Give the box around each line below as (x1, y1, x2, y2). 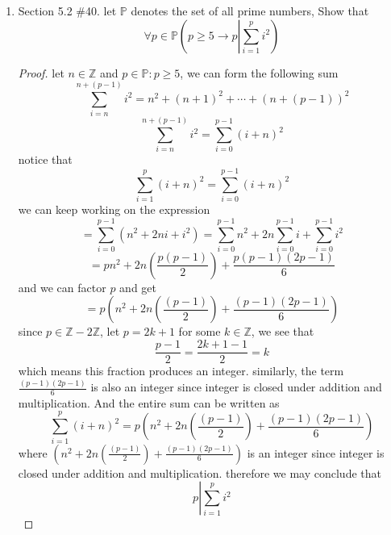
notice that (18, 151, 73, 168)
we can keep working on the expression (18, 201, 210, 218)
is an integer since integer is (247, 444, 385, 461)
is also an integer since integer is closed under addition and (90, 378, 382, 395)
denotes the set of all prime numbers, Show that (131, 2, 369, 19)
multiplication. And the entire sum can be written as (18, 394, 280, 411)
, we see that (251, 323, 314, 340)
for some (178, 323, 221, 340)
